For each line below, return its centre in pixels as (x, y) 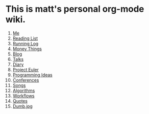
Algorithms (24, 90)
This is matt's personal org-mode (75, 9)
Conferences (26, 80)
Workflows (24, 96)
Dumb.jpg (23, 106)
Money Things (27, 49)
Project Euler (25, 69)
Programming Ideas (33, 75)
